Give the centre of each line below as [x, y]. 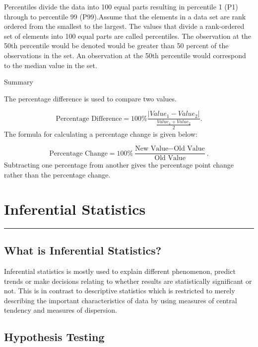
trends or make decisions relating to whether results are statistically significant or [128, 281]
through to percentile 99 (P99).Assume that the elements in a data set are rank [125, 16]
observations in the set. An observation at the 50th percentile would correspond [125, 55]
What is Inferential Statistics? [83, 250]
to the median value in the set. [51, 65]
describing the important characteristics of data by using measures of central [121, 300]
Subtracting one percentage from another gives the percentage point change [119, 165]
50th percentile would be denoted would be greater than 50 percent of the [116, 45]
